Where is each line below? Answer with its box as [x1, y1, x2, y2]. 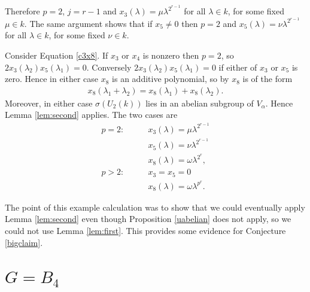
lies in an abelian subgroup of [145, 96, 254, 109]
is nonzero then [142, 48, 199, 61]
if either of [218, 60, 257, 73]
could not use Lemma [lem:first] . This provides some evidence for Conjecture [5, 224, 286, 236]
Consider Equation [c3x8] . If [5, 48, 108, 61]
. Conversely [86, 60, 132, 73]
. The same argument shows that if [24, 17, 153, 29]
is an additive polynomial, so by [112, 72, 229, 85]
